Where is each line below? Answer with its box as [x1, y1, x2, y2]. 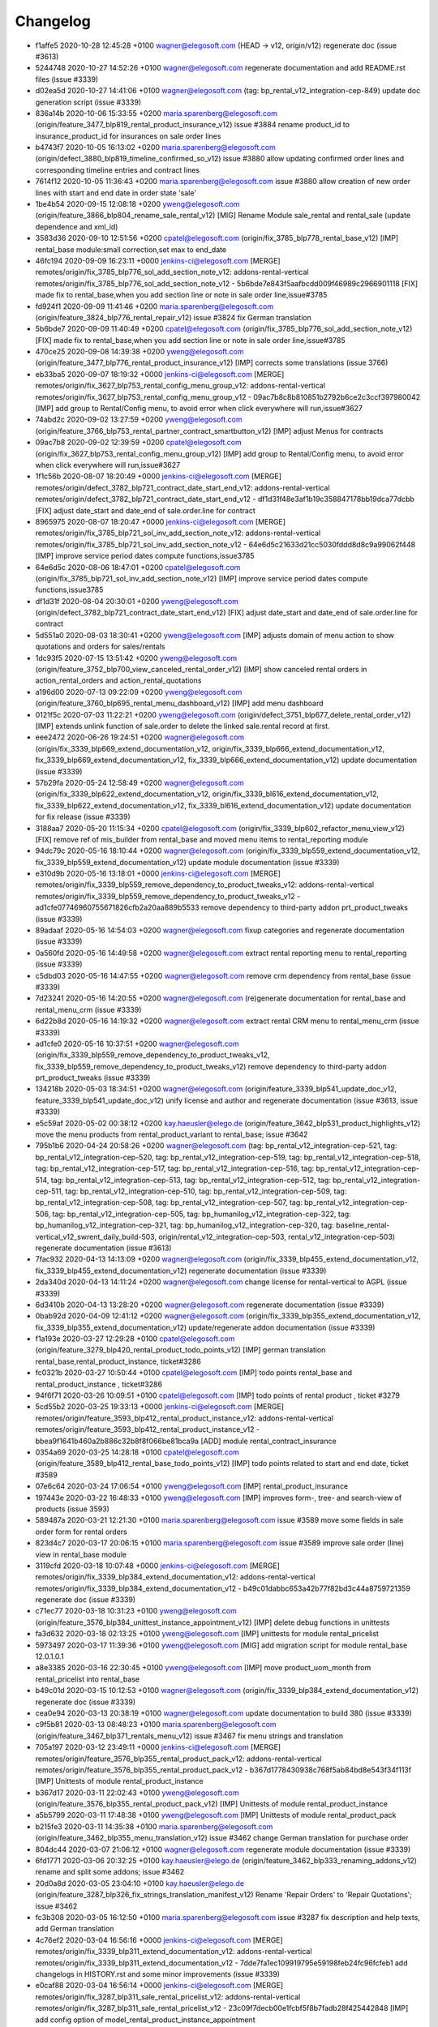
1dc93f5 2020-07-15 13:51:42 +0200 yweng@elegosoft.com [35, 653, 238, 662]
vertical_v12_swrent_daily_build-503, [35, 1232, 157, 1241]
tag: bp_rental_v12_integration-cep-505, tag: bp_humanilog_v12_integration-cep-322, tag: [52, 1209, 352, 1219]
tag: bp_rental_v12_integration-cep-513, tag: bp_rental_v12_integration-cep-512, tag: [50, 1175, 332, 1185]
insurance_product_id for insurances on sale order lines [35, 131, 221, 141]
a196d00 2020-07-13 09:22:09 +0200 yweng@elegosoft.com [35, 687, 243, 696]
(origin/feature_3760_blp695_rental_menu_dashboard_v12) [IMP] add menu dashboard [35, 698, 324, 709]
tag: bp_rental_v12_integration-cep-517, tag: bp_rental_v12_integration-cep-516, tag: [35, 1163, 315, 1173]
